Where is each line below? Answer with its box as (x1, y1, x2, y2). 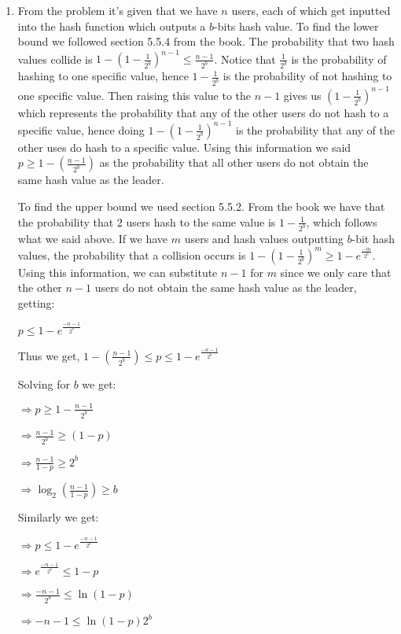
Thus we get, (17, 347, 80, 363)
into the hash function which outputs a (17, 17, 206, 34)
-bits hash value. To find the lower (214, 17, 379, 34)
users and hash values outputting (184, 230, 344, 247)
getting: (17, 294, 55, 311)
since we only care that (280, 264, 392, 280)
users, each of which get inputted (231, 2, 391, 18)
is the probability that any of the (236, 121, 395, 138)
